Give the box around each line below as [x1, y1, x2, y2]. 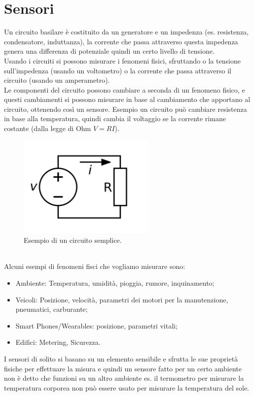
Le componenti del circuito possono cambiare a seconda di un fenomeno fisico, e [4, 84, 245, 95]
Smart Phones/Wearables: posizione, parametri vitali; [15, 320, 178, 330]
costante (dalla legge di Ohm [4, 123, 91, 133]
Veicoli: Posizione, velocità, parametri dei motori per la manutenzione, [15, 294, 228, 304]
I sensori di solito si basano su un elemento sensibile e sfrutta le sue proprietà [4, 353, 238, 363]
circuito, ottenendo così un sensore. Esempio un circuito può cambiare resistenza [4, 103, 247, 114]
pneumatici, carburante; [15, 304, 88, 314]
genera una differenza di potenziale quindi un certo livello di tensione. [4, 46, 215, 56]
